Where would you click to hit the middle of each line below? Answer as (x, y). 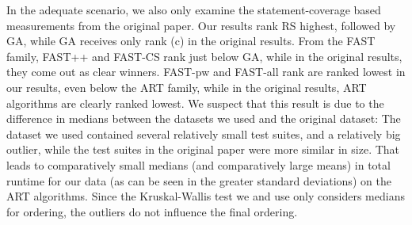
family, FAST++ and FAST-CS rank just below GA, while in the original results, (204, 56)
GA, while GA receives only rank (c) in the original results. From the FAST (191, 41)
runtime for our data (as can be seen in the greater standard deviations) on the (199, 180)
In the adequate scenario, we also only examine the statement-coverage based (194, 10)
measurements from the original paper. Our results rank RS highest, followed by (201, 25)
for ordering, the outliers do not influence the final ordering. (152, 211)
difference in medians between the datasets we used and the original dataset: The (204, 118)
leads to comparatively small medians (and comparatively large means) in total (198, 164)
